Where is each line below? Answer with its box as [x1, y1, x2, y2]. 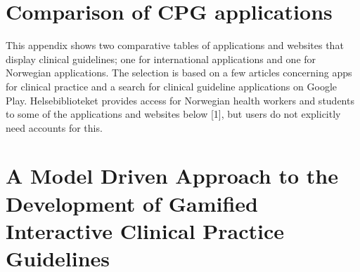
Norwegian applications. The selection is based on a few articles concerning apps [6, 65, 352, 80]
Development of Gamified [6, 189, 258, 217]
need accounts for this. [6, 120, 103, 135]
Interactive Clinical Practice [6, 216, 285, 245]
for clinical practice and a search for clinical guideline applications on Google [6, 79, 337, 93]
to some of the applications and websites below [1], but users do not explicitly [6, 107, 341, 121]
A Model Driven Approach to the [6, 161, 338, 190]
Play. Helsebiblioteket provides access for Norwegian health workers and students [6, 93, 354, 107]
